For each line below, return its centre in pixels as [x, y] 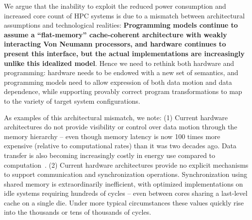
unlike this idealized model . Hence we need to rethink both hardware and [119, 63]
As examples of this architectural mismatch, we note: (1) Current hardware [116, 117]
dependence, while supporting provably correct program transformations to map [123, 91]
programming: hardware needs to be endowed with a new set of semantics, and [121, 72]
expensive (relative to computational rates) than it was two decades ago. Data [120, 146]
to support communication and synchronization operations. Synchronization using [126, 174]
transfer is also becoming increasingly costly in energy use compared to [110, 155]
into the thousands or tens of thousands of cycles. [78, 212]
